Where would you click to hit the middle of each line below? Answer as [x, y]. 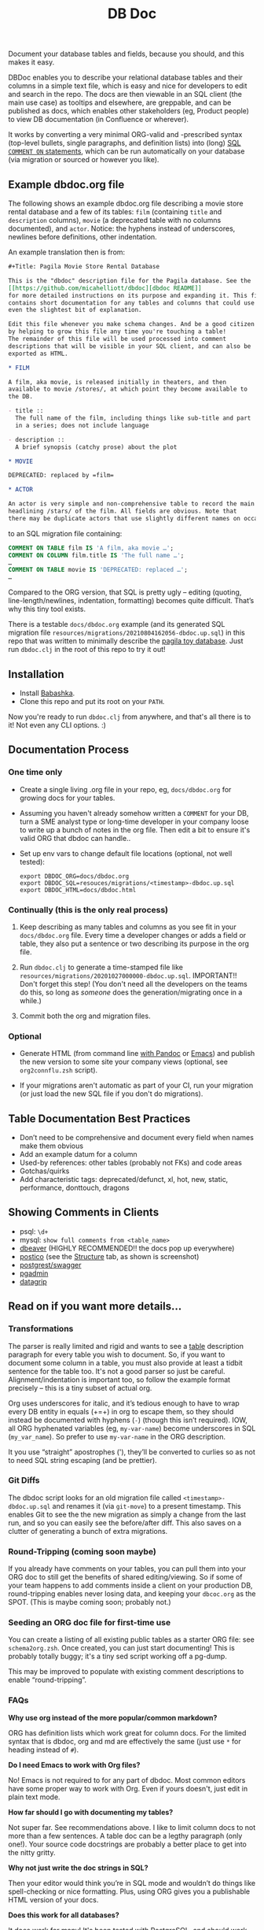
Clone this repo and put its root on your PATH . [92, 701]
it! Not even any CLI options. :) [57, 724]
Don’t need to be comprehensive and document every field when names [136, 1138]
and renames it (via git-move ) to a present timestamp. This [147, 1506]
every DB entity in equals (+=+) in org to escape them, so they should [121, 1411]
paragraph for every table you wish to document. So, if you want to [117, 1354]
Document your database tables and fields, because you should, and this [126, 54]
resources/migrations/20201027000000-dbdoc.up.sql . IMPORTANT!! [128, 975]
